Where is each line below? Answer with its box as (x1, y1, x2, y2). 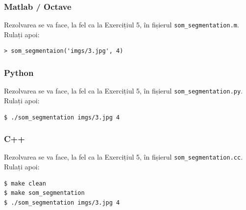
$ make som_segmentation (4, 189, 85, 197)
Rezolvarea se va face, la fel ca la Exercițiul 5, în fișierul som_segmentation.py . (4, 86, 243, 96)
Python (4, 66, 34, 78)
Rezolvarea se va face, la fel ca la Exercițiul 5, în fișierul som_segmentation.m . (4, 20, 239, 30)
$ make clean (4, 180, 46, 187)
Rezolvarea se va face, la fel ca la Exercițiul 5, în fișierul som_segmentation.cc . (4, 152, 243, 162)
